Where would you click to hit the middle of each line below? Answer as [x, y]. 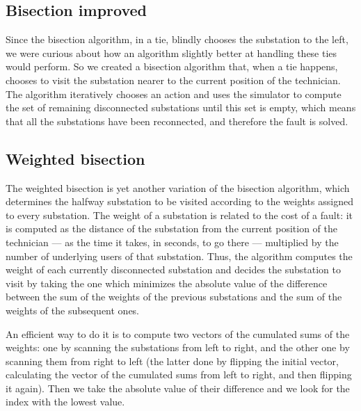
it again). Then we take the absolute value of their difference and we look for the [178, 388]
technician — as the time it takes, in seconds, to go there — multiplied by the [172, 242]
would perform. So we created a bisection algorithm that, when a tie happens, [172, 66]
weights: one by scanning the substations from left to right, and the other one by [178, 347]
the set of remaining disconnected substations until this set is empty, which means [181, 107]
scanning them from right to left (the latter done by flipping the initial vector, [172, 361]
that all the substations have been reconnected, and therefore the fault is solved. [177, 121]
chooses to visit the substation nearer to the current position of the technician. [173, 80]
